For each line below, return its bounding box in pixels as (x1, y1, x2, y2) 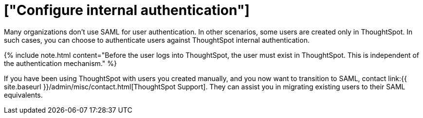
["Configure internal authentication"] (4, 2, 250, 18)
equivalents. (4, 90, 43, 99)
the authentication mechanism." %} (4, 59, 117, 67)
